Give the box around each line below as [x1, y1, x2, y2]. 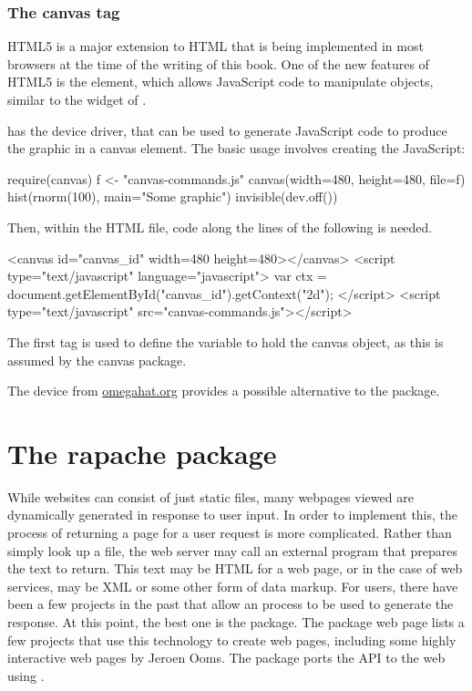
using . [7, 665, 45, 685]
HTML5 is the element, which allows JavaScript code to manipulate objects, [7, 72, 434, 91]
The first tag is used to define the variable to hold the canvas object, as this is [7, 332, 444, 351]
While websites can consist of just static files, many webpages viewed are [7, 487, 414, 506]
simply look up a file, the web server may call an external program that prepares [7, 541, 457, 560]
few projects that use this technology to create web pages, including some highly [7, 630, 457, 649]
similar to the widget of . [7, 90, 147, 108]
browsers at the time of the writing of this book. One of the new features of [7, 54, 429, 73]
